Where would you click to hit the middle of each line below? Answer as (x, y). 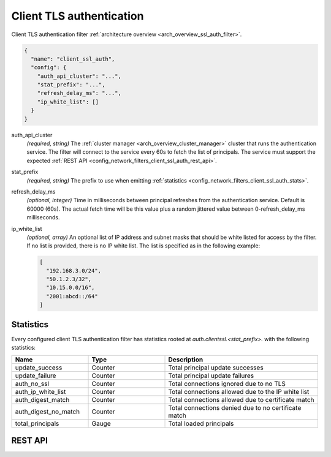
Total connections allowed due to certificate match (242, 399)
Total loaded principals (201, 423)
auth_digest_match (42, 399)
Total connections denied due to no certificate (235, 407)
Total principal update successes (216, 368)
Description (186, 360)
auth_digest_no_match (48, 412)
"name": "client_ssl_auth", (73, 59)
